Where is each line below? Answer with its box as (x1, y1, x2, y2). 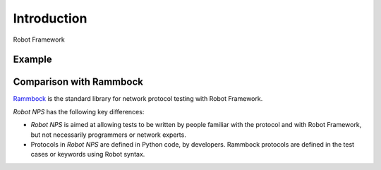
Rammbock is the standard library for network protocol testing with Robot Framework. (13, 95, 263, 103)
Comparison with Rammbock (13, 76, 144, 88)
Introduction (13, 11, 87, 26)
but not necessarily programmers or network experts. (30, 130, 186, 139)
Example (13, 54, 52, 66)
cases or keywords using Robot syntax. (30, 150, 145, 159)
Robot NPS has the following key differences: (13, 107, 145, 116)
